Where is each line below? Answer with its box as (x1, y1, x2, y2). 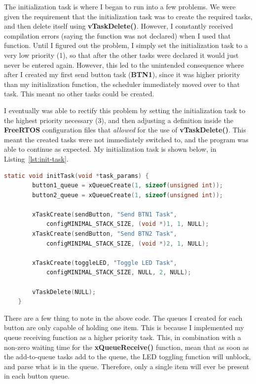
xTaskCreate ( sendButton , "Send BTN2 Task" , (32, 230, 177, 238)
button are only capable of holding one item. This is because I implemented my (4, 322, 244, 333)
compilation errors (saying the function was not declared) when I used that (4, 30, 231, 41)
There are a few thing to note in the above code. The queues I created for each (4, 312, 243, 323)
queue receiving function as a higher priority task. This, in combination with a (4, 332, 241, 342)
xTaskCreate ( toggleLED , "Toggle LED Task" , (32, 259, 177, 266)
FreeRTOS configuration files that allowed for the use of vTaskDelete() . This (4, 125, 246, 135)
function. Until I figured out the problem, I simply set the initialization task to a (4, 40, 248, 50)
